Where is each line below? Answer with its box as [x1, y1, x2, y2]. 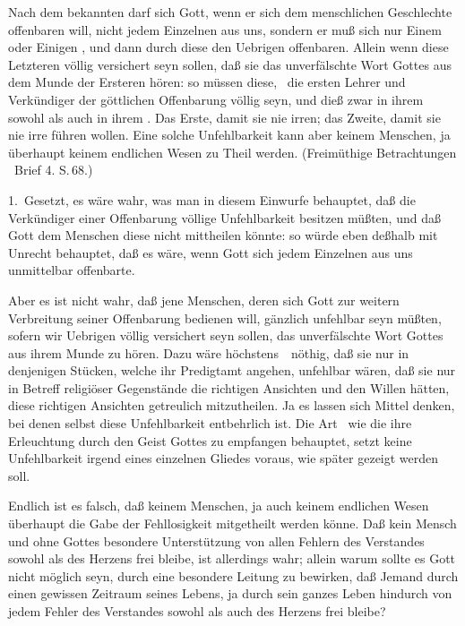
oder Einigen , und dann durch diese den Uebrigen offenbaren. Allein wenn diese [8, 38, 449, 56]
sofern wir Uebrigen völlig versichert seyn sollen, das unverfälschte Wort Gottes [8, 326, 443, 345]
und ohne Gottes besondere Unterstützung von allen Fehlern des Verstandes [8, 531, 425, 550]
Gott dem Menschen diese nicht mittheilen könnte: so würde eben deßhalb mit [8, 226, 438, 244]
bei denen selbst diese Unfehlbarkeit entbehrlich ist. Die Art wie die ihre [8, 414, 412, 433]
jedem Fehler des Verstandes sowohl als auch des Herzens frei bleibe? [8, 602, 386, 620]
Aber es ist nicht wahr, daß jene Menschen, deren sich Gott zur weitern [8, 290, 400, 309]
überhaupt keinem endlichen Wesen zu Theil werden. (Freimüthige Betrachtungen [8, 142, 457, 161]
